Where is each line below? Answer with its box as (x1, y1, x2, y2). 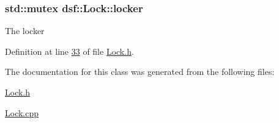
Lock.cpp (5, 106, 39, 119)
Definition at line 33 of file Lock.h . (5, 44, 134, 57)
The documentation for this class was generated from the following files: (5, 65, 275, 78)
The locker (5, 24, 45, 37)
